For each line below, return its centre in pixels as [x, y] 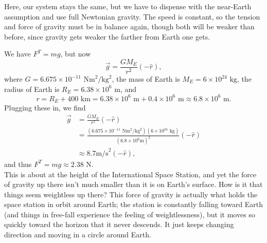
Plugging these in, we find [45, 108]
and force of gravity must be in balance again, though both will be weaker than [129, 26]
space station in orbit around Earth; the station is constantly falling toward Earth [134, 204]
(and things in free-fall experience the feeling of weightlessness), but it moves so [130, 214]
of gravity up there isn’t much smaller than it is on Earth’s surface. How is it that [133, 184]
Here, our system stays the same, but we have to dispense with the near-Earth [128, 6]
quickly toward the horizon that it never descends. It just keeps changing [119, 224]
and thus [18, 164]
